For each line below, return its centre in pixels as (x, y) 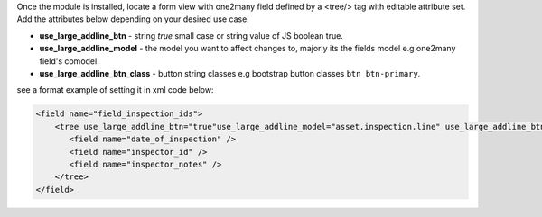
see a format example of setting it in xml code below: (115, 90)
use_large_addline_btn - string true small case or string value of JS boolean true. (191, 35)
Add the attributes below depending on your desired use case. (133, 19)
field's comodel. (69, 61)
